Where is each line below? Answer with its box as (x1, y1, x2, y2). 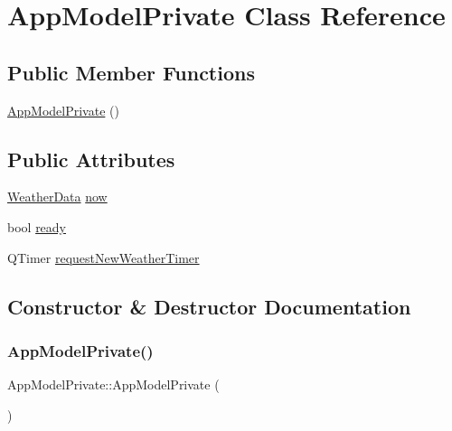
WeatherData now (7, 187, 108, 206)
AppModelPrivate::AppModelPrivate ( (7, 375, 220, 394)
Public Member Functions (7, 58, 255, 86)
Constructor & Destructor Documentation (7, 292, 411, 320)
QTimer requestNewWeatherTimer (7, 248, 200, 267)
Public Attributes (7, 145, 175, 173)
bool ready (7, 217, 67, 236)
